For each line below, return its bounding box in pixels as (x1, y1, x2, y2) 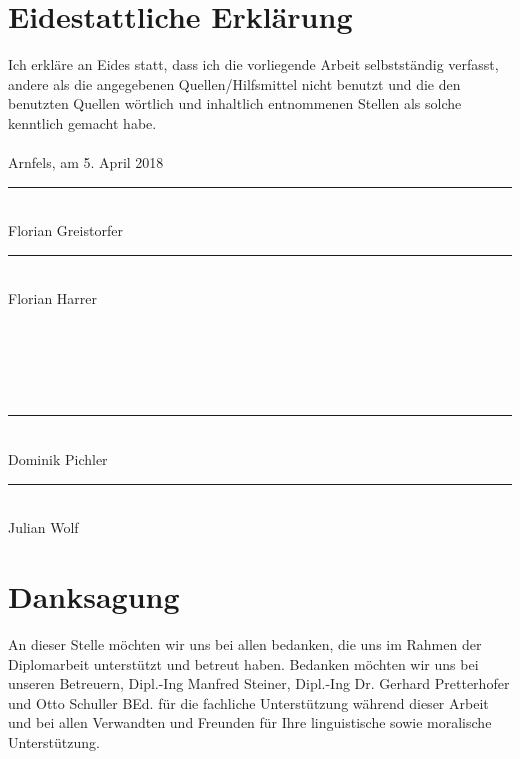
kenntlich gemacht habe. (8, 112, 157, 133)
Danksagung (8, 576, 180, 616)
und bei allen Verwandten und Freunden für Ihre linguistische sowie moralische (8, 712, 492, 733)
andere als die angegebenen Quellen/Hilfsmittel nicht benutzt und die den (8, 73, 461, 94)
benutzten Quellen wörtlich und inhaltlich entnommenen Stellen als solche (8, 93, 462, 114)
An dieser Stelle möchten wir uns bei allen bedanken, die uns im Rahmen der (8, 633, 482, 654)
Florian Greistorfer (8, 220, 123, 241)
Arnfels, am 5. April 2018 (8, 152, 164, 173)
